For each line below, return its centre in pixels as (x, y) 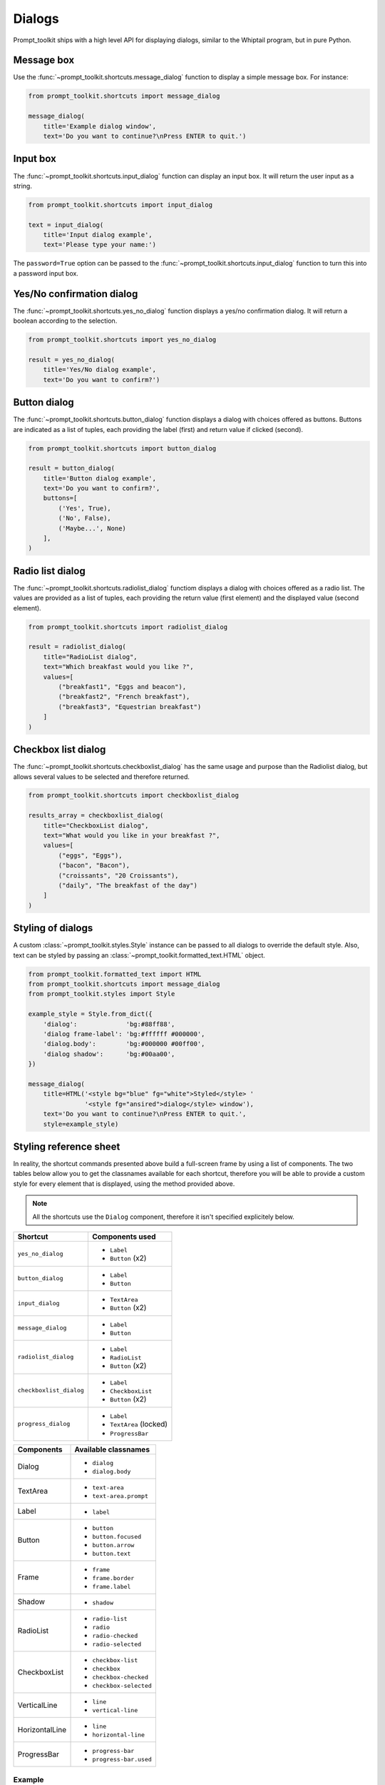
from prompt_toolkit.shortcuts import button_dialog (122, 448)
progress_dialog (44, 1424)
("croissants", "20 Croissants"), (118, 875)
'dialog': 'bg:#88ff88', (109, 1024)
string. (22, 186)
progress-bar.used (122, 1759)
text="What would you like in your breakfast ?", (132, 836)
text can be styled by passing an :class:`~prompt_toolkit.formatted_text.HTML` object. (139, 955)
